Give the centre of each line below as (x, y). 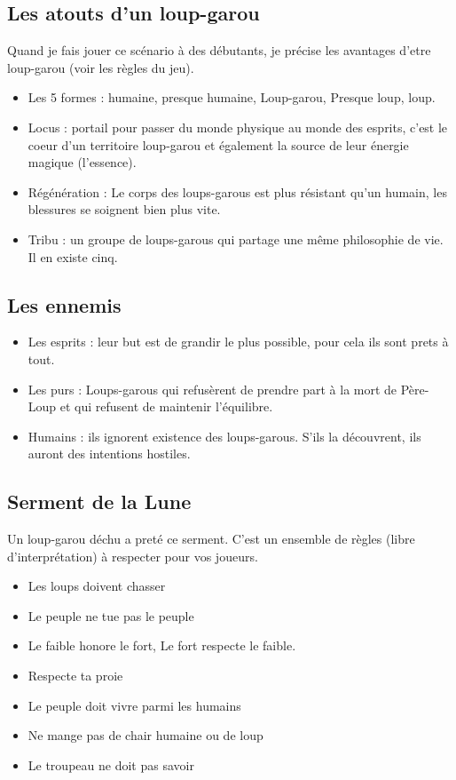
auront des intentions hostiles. (109, 454)
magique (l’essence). (82, 162)
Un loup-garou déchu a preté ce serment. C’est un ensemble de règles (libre (211, 539)
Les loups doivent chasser (97, 586)
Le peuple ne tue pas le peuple (111, 615)
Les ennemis (64, 304)
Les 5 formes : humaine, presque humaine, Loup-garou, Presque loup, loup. (232, 97)
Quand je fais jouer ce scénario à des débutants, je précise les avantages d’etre (219, 50)
